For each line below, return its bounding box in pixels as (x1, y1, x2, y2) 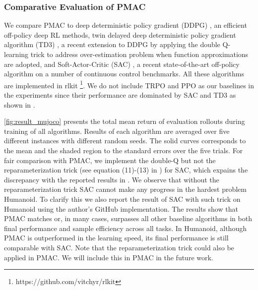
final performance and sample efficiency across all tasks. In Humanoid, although (4, 223, 247, 233)
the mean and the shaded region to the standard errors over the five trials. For (4, 145, 243, 155)
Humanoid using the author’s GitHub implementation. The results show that (4, 203, 238, 214)
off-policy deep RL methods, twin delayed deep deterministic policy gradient (4, 29, 236, 40)
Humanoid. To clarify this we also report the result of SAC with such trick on (4, 193, 241, 204)
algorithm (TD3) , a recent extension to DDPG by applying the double (4, 39, 220, 50)
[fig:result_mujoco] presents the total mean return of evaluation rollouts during (4, 116, 245, 126)
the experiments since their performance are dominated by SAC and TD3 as (4, 90, 236, 100)
